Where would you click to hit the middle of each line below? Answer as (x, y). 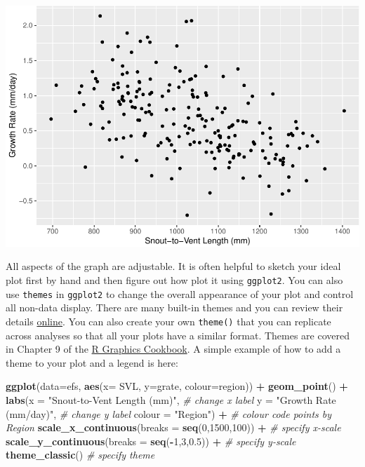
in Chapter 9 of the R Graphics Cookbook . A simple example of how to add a (173, 349)
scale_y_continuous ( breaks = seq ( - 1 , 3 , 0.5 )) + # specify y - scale (151, 441)
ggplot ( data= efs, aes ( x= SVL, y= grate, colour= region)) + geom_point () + (177, 386)
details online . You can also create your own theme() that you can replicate (168, 321)
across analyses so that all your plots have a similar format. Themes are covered (178, 335)
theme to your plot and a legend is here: (92, 362)
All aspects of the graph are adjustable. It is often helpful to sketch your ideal (173, 266)
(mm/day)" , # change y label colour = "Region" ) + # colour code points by (169, 413)
